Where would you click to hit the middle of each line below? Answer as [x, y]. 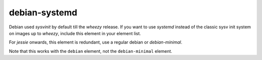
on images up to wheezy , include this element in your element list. [75, 33]
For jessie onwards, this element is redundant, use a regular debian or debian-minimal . [96, 42]
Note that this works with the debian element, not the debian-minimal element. [90, 51]
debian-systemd [43, 12]
